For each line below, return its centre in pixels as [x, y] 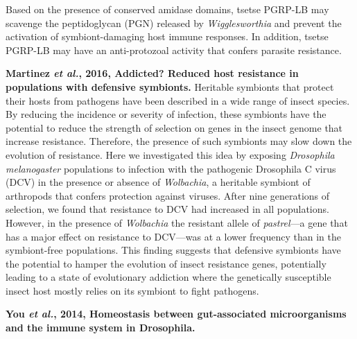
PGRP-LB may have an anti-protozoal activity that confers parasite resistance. [174, 50]
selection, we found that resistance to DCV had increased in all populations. [167, 209]
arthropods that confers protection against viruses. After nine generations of [168, 195]
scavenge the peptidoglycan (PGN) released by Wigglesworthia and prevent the [174, 23]
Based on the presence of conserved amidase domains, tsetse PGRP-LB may [167, 9]
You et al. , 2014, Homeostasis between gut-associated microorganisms [176, 314]
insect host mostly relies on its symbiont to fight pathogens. [132, 290]
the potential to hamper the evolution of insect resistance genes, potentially [166, 263]
